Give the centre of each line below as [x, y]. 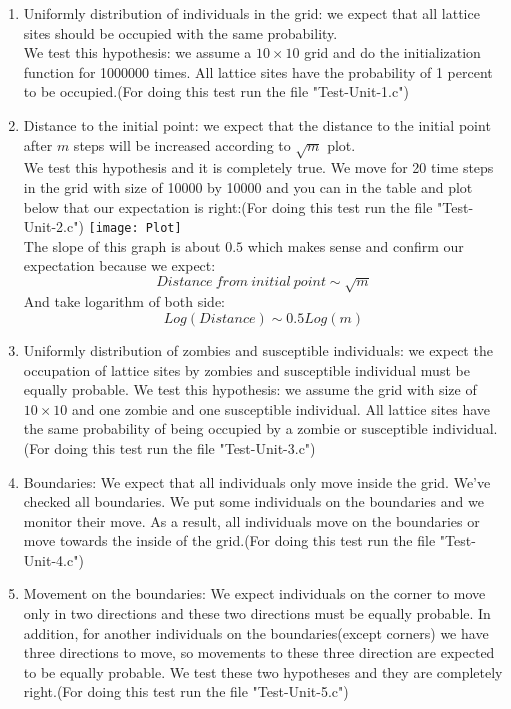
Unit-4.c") [53, 559]
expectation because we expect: [119, 265]
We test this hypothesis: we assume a [137, 52]
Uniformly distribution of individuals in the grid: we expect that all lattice [251, 13]
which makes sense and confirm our [355, 245]
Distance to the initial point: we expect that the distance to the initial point [257, 124]
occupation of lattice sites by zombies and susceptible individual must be [246, 369]
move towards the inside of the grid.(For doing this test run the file [229, 540]
